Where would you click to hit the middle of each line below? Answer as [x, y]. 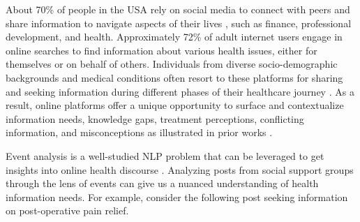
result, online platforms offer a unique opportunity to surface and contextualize [175, 105]
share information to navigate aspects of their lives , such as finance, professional [179, 23]
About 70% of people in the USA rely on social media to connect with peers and [178, 9]
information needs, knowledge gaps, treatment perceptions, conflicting [155, 118]
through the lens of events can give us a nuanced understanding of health [162, 183]
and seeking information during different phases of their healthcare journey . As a [180, 91]
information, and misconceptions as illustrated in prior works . [139, 132]
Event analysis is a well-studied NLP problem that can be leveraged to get [165, 155]
